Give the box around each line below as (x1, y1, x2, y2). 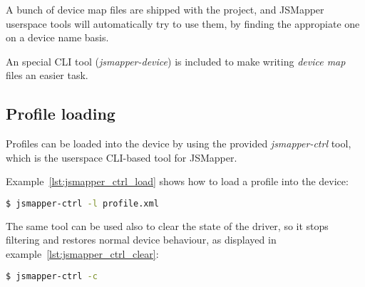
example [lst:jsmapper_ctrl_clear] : (6, 246, 159, 261)
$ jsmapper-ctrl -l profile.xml (6, 198, 159, 209)
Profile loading (6, 103, 115, 125)
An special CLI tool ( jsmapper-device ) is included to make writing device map (6, 53, 346, 68)
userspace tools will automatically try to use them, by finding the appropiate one (6, 16, 360, 31)
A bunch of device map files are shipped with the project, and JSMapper (6, 2, 324, 16)
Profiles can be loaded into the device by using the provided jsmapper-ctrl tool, (6, 136, 351, 151)
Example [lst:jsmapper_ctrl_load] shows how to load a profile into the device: (6, 174, 349, 189)
